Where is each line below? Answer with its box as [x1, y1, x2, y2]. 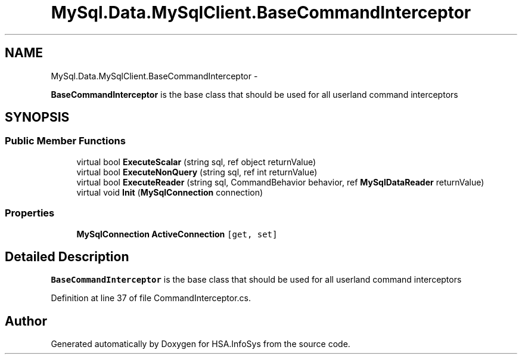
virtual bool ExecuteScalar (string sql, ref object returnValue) [76, 156, 316, 167]
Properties [5, 207, 55, 219]
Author [5, 313, 47, 329]
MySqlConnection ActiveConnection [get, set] [76, 228, 278, 239]
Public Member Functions [5, 135, 126, 147]
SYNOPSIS [5, 110, 70, 125]
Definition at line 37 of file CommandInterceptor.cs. [51, 293, 251, 304]
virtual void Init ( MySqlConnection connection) [76, 187, 263, 197]
